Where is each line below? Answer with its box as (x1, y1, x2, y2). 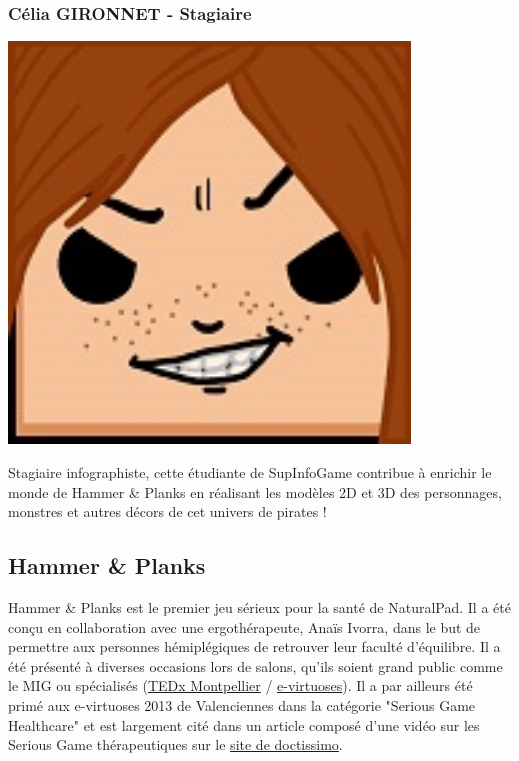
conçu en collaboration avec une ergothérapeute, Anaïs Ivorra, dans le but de (8, 616, 481, 637)
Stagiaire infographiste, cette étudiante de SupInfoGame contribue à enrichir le (8, 462, 492, 482)
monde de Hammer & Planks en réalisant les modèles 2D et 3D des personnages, (8, 481, 502, 502)
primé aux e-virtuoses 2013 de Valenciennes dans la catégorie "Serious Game (8, 694, 476, 715)
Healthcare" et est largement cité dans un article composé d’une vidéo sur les (8, 714, 480, 735)
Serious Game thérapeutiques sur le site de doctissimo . (8, 734, 343, 755)
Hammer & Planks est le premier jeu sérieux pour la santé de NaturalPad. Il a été (8, 596, 511, 617)
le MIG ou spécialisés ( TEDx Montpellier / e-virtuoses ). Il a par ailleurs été (8, 675, 473, 696)
